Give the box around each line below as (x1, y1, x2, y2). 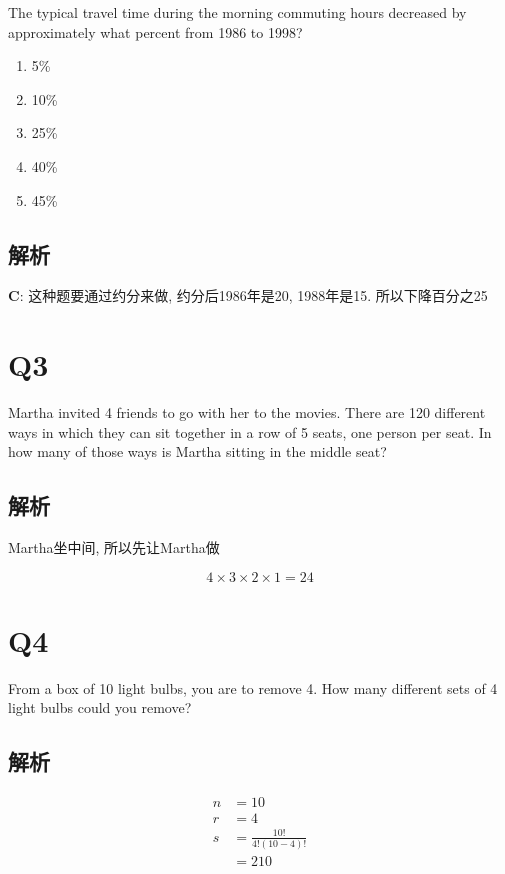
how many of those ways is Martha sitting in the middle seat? (8, 441, 387, 462)
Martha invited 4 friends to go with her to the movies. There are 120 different (8, 402, 486, 423)
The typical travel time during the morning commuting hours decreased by (8, 2, 467, 22)
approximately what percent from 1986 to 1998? (8, 21, 303, 42)
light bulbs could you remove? (8, 697, 192, 718)
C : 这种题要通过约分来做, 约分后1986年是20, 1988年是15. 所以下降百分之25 (8, 285, 488, 306)
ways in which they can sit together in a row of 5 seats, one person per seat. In (8, 421, 492, 442)
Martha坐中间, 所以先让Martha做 (8, 537, 220, 558)
